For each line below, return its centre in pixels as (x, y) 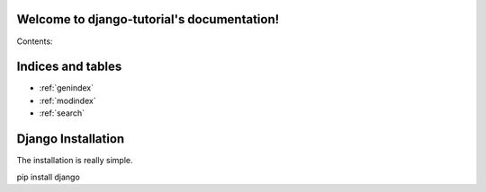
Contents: (35, 41)
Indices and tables (69, 67)
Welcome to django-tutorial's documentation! (148, 19)
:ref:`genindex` (67, 88)
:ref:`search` (62, 113)
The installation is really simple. (75, 161)
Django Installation (71, 139)
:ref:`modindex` (67, 100)
